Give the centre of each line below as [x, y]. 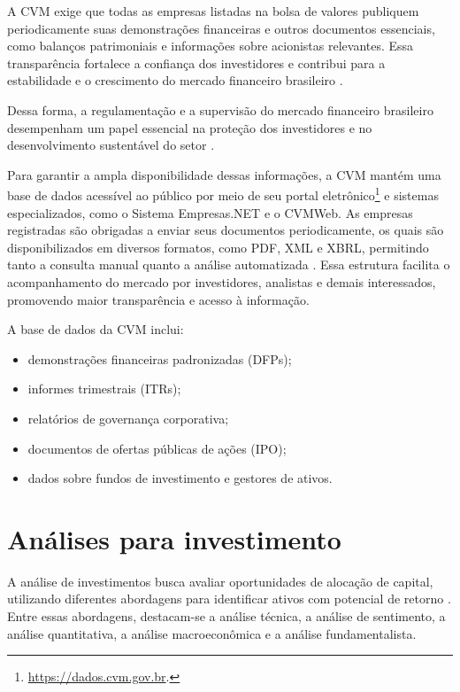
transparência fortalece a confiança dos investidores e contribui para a [196, 62]
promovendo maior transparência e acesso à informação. [158, 299]
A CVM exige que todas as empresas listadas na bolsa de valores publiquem [213, 11]
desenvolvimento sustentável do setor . [111, 145]
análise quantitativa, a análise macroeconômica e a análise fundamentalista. [212, 633]
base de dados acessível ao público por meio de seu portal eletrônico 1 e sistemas [223, 194]
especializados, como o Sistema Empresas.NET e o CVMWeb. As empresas [210, 212]
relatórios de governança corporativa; [128, 418]
